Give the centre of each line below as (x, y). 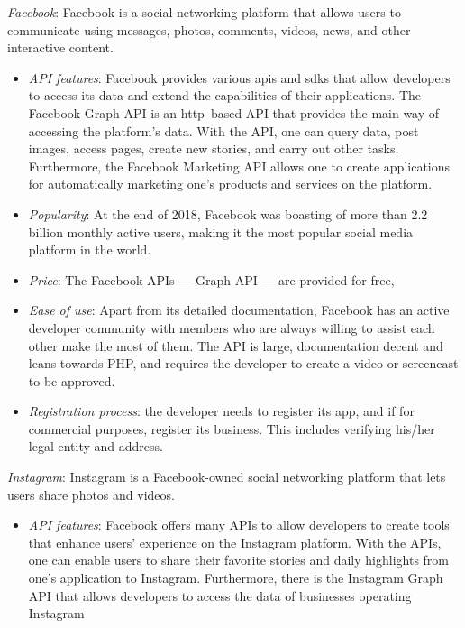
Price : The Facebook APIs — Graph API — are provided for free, (211, 279)
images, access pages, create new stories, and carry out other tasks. (214, 148)
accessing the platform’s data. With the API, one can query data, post (223, 130)
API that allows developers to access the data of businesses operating (220, 595)
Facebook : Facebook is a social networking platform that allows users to (204, 12)
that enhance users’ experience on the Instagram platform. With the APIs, (235, 542)
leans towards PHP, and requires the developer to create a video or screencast (243, 363)
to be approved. (72, 380)
